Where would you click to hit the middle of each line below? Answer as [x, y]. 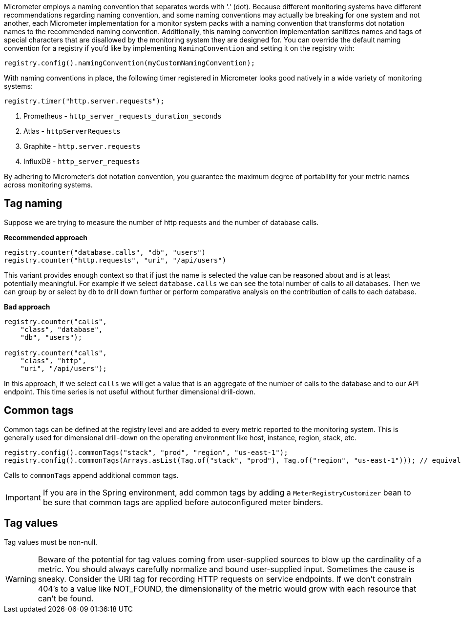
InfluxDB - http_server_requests [82, 161]
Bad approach [27, 307]
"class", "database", [62, 329]
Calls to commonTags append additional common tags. [91, 475]
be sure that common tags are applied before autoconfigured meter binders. [183, 502]
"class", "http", [53, 360]
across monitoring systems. [48, 185]
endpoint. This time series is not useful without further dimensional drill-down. [130, 391]
